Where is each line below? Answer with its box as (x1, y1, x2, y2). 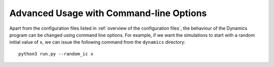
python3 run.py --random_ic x (18, 51, 94, 56)
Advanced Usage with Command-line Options (9, 8, 207, 19)
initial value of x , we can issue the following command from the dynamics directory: (9, 39, 186, 45)
